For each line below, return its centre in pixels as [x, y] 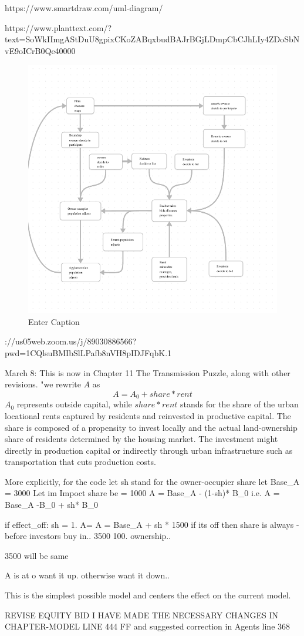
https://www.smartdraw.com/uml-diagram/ [84, 8]
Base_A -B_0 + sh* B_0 [51, 505]
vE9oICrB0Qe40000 [40, 50]
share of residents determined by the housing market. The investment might [141, 439]
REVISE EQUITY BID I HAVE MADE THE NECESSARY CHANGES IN [142, 615]
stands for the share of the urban [239, 404]
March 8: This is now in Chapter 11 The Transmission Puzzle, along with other [148, 372]
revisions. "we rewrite [43, 384]
